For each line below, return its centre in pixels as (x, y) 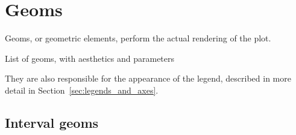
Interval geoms (52, 122)
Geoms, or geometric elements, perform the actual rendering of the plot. (138, 38)
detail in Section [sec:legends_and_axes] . (82, 90)
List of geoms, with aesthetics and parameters (90, 58)
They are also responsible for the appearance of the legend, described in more (148, 78)
